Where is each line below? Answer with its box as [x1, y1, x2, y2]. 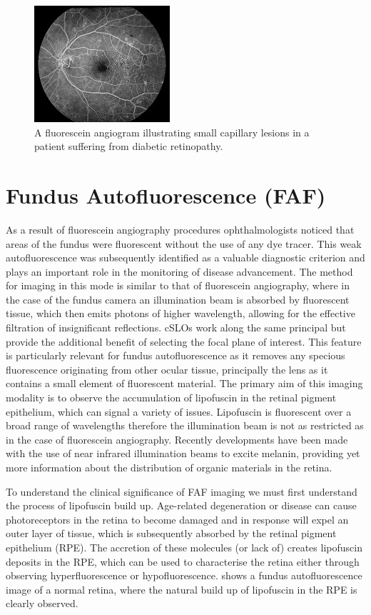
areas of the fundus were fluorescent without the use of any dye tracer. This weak [6, 236, 362, 251]
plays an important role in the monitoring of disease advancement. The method [6, 264, 353, 279]
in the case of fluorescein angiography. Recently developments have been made [6, 431, 348, 446]
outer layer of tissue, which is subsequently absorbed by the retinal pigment [6, 526, 337, 541]
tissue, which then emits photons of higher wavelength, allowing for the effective [6, 306, 355, 321]
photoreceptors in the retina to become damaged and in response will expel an [6, 511, 349, 526]
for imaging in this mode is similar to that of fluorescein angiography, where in [6, 278, 350, 293]
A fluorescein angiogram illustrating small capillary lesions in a [34, 124, 310, 139]
